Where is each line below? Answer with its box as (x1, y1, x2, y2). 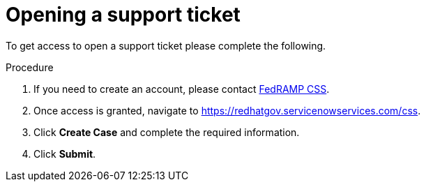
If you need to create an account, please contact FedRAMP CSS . (33, 82, 330, 95)
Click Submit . (33, 147, 96, 160)
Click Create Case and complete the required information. (33, 126, 300, 138)
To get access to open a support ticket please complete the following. (6, 39, 326, 52)
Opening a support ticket (6, 3, 241, 27)
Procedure (6, 61, 54, 73)
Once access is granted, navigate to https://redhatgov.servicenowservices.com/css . (33, 104, 421, 117)
